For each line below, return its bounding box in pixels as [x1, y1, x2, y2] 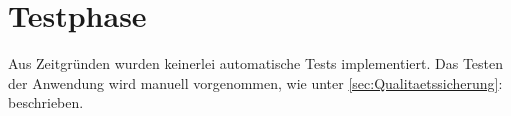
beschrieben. [8, 92, 84, 113]
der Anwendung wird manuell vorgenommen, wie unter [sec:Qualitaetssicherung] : [8, 72, 503, 93]
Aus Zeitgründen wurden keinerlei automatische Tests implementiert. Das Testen [8, 53, 504, 74]
